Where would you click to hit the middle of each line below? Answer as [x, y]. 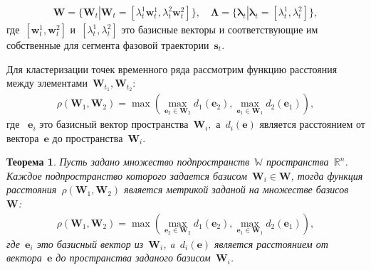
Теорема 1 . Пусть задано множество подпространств [128, 162]
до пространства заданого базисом [133, 258]
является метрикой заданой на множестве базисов [236, 189]
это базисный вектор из [90, 243]
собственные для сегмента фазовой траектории [108, 45]
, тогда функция [327, 175]
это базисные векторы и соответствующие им [220, 29]
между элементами [47, 83]
